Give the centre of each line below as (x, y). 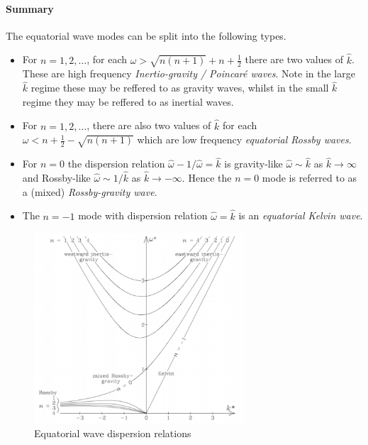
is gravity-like (253, 164)
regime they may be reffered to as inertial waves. (128, 101)
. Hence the (207, 178)
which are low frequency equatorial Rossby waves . (244, 139)
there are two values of (294, 59)
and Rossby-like (56, 178)
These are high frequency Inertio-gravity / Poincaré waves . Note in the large (189, 73)
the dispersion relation (116, 164)
